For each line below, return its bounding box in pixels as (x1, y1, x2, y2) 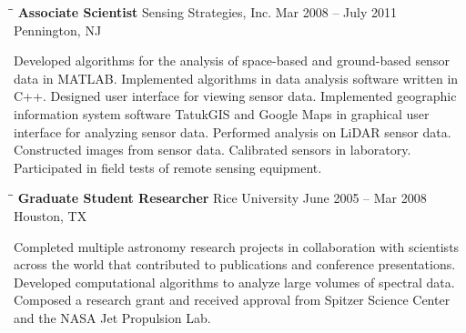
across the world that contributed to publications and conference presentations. (14, 255, 456, 274)
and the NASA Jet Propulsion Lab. (14, 308, 211, 327)
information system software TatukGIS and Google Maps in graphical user (14, 104, 430, 123)
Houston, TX (14, 206, 87, 225)
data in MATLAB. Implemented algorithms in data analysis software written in (14, 68, 459, 87)
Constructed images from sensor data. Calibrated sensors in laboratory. (14, 140, 411, 159)
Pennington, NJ (14, 20, 102, 39)
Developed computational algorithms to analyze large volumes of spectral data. (14, 272, 455, 291)
